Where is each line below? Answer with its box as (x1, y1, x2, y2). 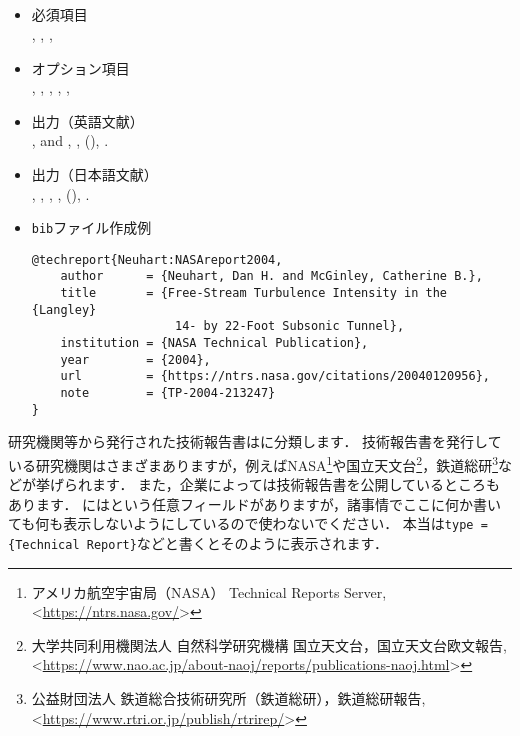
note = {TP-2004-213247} (60, 386, 276, 401)
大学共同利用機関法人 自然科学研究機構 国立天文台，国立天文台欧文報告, (31, 634, 508, 655)
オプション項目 (31, 57, 130, 78)
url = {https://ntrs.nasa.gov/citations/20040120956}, (60, 369, 490, 384)
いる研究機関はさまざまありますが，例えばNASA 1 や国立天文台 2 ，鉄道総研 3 (8, 451, 498, 475)
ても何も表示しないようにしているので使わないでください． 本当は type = (8, 513, 488, 534)
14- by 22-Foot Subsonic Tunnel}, (174, 319, 405, 334)
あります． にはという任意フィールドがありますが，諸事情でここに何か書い (8, 493, 501, 514)
